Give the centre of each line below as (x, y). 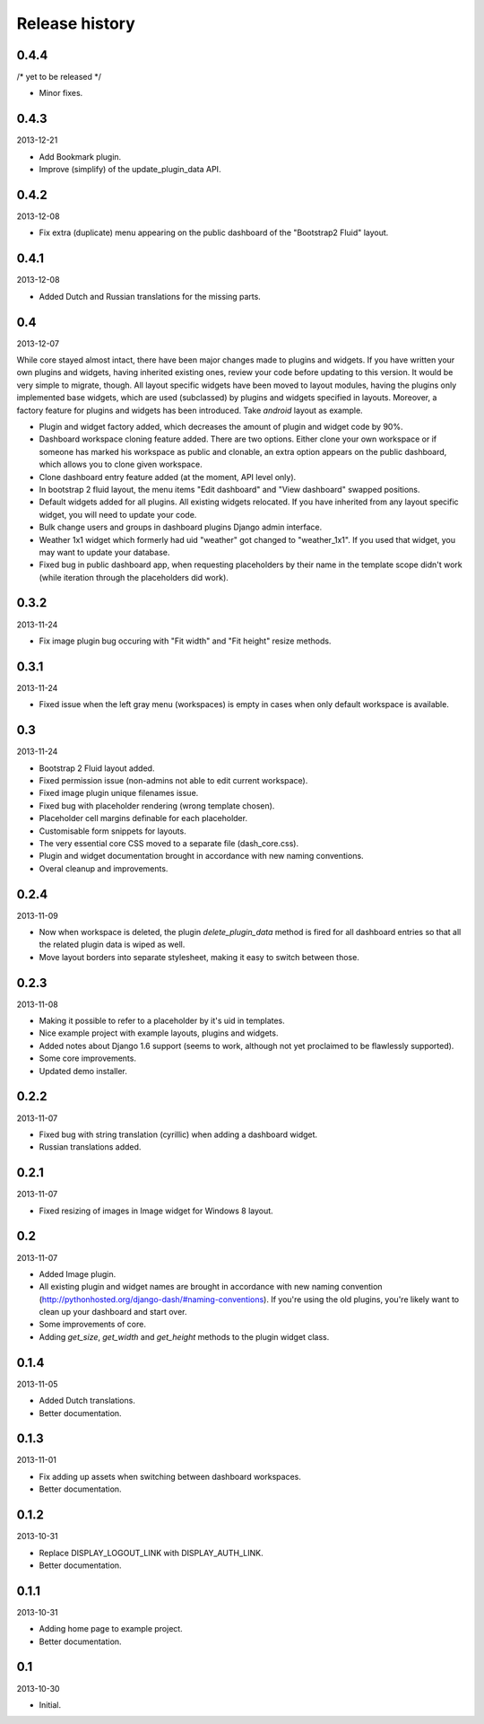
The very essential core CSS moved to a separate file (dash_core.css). (169, 843)
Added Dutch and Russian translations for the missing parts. (150, 296)
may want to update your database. (104, 552)
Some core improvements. (87, 1058)
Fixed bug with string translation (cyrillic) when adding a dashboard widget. (178, 1134)
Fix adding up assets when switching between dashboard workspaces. (170, 1476)
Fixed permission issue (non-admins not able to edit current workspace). (173, 780)
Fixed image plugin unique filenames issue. (119, 793)
